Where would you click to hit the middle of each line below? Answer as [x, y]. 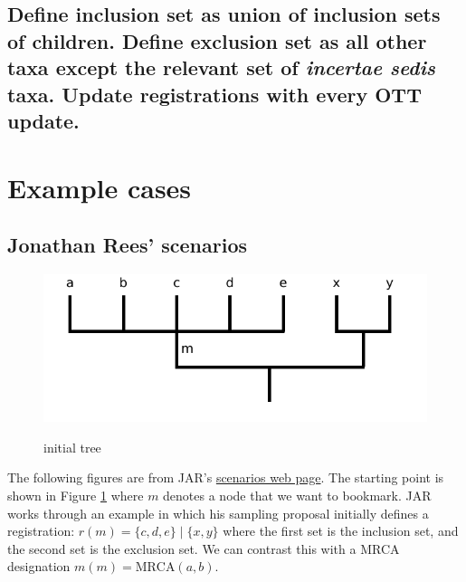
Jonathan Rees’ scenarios [127, 245]
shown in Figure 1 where [76, 495]
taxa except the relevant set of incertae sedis [222, 67]
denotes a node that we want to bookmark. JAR [297, 495]
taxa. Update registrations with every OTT [214, 94]
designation [39, 566]
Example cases [100, 187]
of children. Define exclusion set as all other [217, 40]
